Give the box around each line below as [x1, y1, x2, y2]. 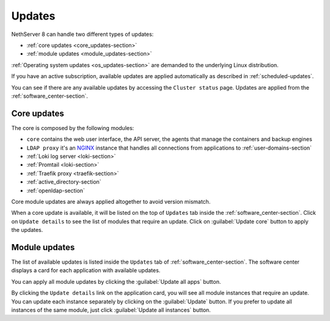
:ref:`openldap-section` [26, 187, 85, 194]
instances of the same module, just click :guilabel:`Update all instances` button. [11, 306, 211, 314]
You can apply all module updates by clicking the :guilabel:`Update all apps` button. [11, 278, 221, 285]
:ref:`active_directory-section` [26, 178, 101, 186]
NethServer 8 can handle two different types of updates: [11, 31, 154, 38]
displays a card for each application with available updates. [11, 267, 161, 274]
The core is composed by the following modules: [11, 124, 134, 131]
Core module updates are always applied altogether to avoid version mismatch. [11, 198, 211, 205]
